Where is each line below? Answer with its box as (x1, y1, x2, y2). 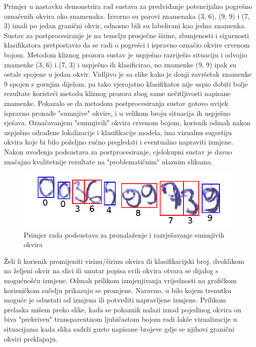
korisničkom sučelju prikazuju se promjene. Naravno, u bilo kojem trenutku (4, 285, 231, 295)
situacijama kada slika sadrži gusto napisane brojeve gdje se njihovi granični (4, 323, 234, 334)
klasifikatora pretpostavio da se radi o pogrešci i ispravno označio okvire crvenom (4, 40, 250, 50)
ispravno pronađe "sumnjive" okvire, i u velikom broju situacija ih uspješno (4, 107, 231, 118)
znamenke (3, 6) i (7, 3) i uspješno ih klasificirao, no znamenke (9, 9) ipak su (4, 59, 236, 69)
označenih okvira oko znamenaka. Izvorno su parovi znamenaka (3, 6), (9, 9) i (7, (4, 10, 250, 21)
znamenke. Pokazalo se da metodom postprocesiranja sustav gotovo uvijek (4, 98, 228, 108)
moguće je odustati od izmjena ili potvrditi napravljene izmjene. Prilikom (4, 295, 226, 305)
